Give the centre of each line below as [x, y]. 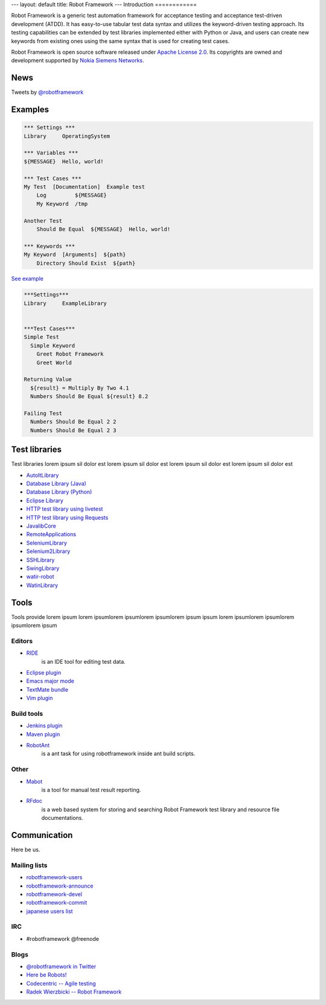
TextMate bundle [47, 689]
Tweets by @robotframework [47, 92]
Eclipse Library [45, 500]
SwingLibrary [43, 568]
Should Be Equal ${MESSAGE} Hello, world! [104, 229]
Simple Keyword [53, 345]
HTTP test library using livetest [65, 509]
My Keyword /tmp [62, 204]
